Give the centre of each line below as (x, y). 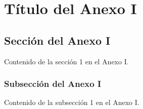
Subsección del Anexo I (53, 84)
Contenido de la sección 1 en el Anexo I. (66, 61)
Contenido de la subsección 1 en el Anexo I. (72, 102)
